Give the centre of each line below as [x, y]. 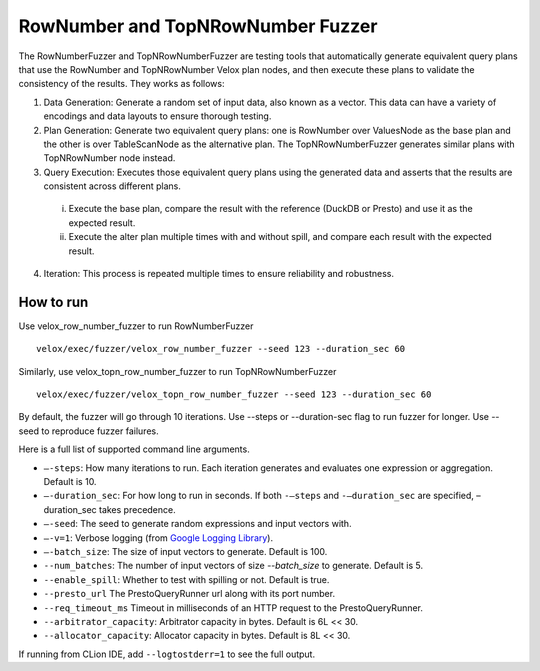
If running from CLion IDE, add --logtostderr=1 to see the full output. [166, 654]
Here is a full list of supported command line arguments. [134, 449]
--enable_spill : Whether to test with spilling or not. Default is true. [186, 579]
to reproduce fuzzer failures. [100, 431]
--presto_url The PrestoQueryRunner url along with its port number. [189, 594]
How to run [53, 301]
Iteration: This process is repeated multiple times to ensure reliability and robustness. [219, 274]
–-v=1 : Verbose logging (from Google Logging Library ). [158, 537]
